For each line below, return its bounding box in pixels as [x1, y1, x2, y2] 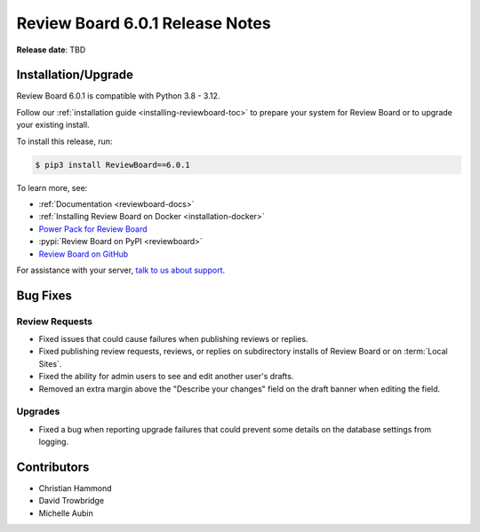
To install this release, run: [16, 136, 113, 147]
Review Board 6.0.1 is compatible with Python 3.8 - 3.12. [16, 91, 220, 101]
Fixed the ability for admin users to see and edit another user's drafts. [38, 371, 294, 382]
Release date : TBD [16, 44, 86, 55]
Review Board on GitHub [38, 249, 129, 259]
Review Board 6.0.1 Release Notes [16, 13, 271, 33]
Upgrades [16, 405, 60, 417]
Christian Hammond [38, 483, 112, 494]
